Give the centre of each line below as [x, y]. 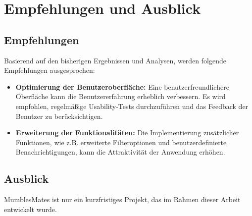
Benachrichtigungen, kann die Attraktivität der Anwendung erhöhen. [120, 152]
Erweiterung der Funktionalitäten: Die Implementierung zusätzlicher [127, 133]
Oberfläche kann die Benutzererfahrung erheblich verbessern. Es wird [121, 96]
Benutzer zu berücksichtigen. [59, 116]
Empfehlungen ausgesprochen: [50, 70]
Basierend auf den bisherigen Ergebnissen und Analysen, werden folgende [115, 60]
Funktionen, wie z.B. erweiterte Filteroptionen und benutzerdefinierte [121, 142]
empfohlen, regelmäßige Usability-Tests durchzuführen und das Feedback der [132, 106]
